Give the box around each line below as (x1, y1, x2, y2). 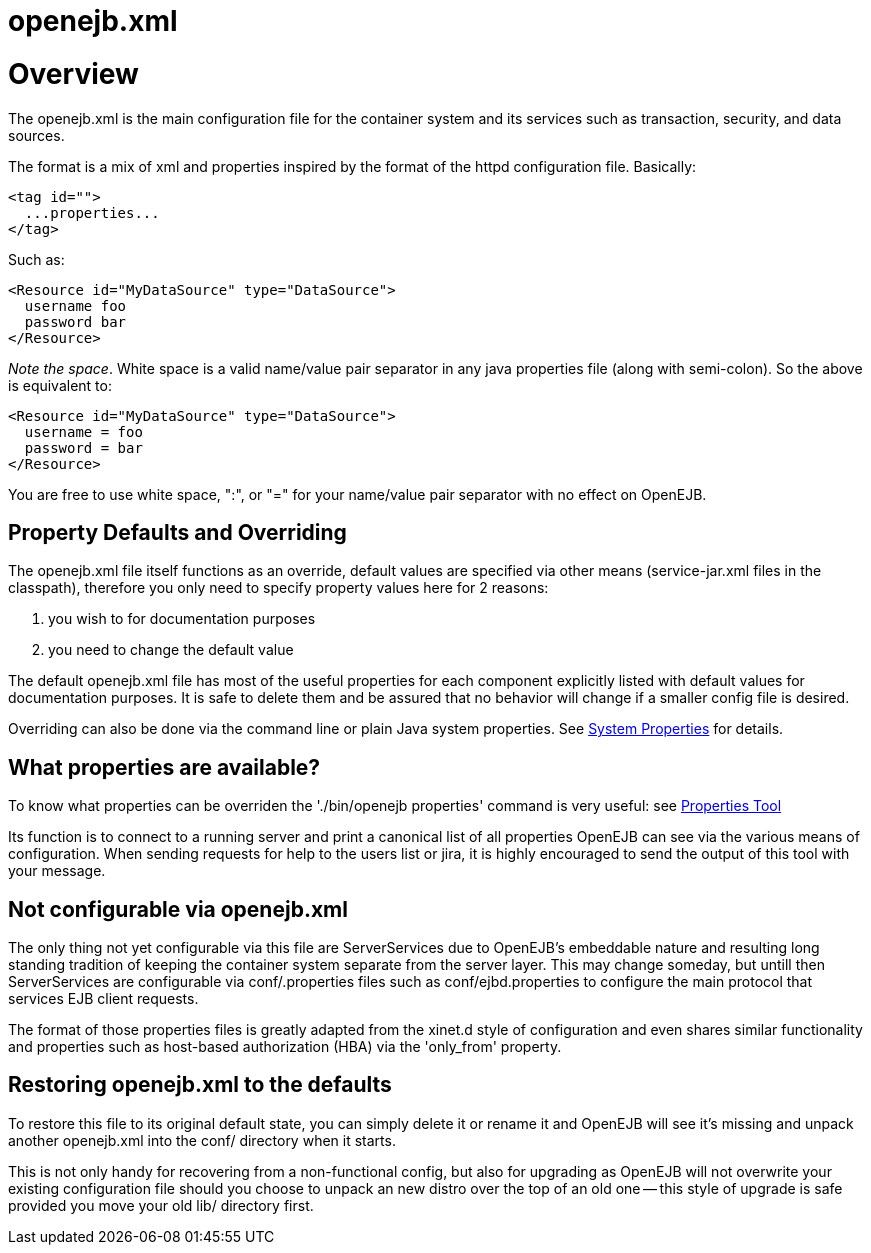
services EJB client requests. (8, 990, 199, 1008)
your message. (8, 862, 106, 880)
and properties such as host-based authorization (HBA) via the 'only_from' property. (8, 1038, 562, 1056)
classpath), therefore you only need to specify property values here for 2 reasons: (8, 579, 549, 597)
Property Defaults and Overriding (8, 519, 347, 545)
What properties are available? (8, 754, 321, 780)
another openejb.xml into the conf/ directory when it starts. (8, 1131, 396, 1149)
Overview (8, 56, 139, 91)
